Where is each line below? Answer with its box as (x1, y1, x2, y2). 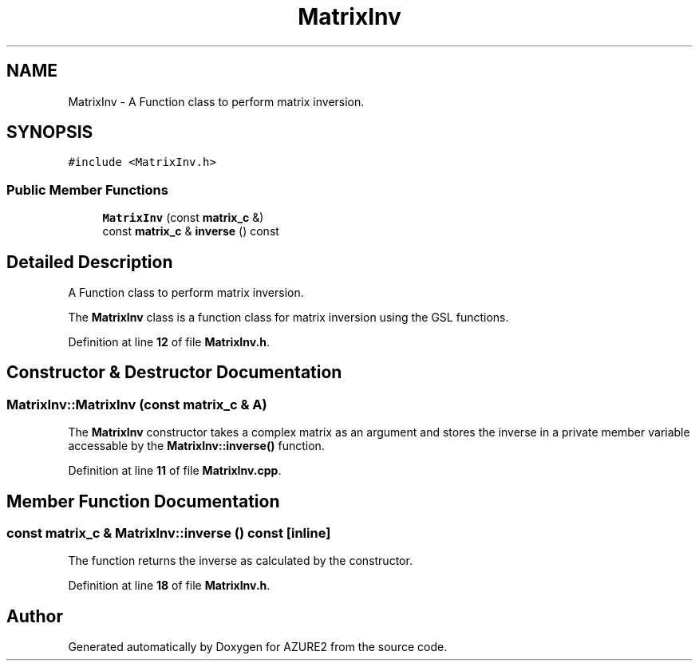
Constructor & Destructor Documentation (6, 362, 342, 383)
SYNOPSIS (6, 122, 93, 143)
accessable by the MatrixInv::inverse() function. (68, 439, 325, 453)
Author (6, 606, 63, 626)
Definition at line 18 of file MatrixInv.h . (68, 578, 271, 593)
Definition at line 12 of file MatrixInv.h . (68, 335, 271, 349)
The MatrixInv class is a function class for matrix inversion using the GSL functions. (68, 310, 509, 325)
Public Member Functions (6, 181, 168, 198)
